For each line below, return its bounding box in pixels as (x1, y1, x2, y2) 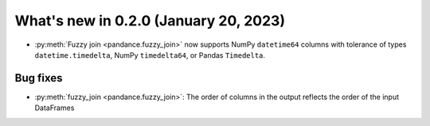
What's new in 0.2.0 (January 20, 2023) (14, 12, 286, 29)
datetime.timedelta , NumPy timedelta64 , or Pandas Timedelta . (34, 50, 266, 59)
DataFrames (34, 103, 75, 113)
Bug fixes (14, 71, 63, 85)
